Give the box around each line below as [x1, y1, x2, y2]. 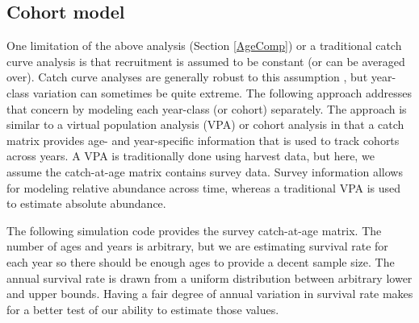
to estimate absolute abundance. [6, 195, 166, 212]
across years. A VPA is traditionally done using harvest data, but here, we [6, 147, 375, 164]
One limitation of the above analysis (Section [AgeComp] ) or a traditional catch [6, 37, 402, 54]
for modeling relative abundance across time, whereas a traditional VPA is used [6, 179, 401, 196]
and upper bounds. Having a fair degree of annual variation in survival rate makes [6, 285, 413, 302]
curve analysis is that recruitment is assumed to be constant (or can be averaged [6, 52, 405, 69]
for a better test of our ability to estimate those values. [6, 300, 279, 317]
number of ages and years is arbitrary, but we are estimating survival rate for [6, 238, 388, 255]
